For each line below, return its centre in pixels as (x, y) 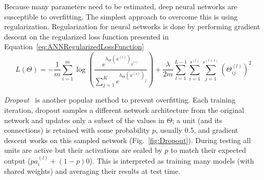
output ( (17, 160)
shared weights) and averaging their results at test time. (92, 171)
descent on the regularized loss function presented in (87, 36)
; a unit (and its (197, 120)
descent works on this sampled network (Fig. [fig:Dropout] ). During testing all (128, 140)
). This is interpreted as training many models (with (172, 160)
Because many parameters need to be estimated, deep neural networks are (121, 6)
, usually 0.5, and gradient (197, 130)
